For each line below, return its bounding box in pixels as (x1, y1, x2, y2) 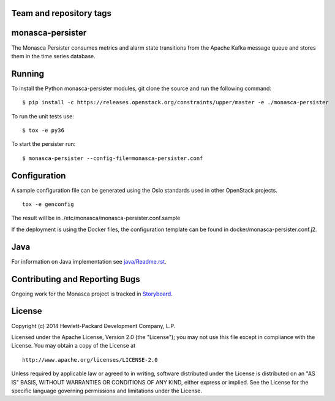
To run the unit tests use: (11, 112, 75, 120)
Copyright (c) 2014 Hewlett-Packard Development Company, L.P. (11, 322, 176, 329)
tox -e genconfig (22, 201, 74, 208)
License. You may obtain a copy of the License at (11, 342, 136, 349)
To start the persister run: (11, 140, 76, 148)
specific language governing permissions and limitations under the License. (11, 387, 202, 394)
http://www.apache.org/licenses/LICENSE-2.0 (22, 356, 159, 363)
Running (11, 68, 45, 79)
